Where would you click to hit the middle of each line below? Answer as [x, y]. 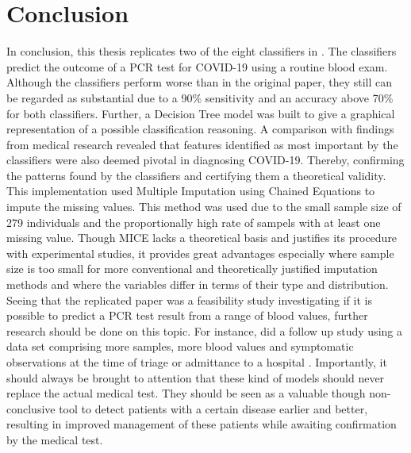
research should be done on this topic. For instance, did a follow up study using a [204, 330]
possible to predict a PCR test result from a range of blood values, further [187, 315]
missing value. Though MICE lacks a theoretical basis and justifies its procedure [202, 238]
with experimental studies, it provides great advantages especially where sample [200, 253]
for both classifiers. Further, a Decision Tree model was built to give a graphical [201, 113]
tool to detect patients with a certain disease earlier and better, [213, 408]
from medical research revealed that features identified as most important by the [202, 144]
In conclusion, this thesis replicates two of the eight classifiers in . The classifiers [202, 51]
